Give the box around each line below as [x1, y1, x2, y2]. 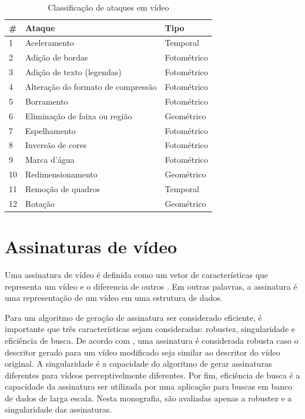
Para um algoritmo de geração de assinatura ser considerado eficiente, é [5, 311, 262, 323]
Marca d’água [25, 153, 75, 166]
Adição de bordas [25, 51, 88, 63]
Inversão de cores [25, 139, 87, 151]
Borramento [25, 95, 68, 107]
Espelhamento [25, 124, 76, 136]
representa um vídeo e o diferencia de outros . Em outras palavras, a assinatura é [5, 280, 297, 292]
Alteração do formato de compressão [25, 80, 157, 92]
